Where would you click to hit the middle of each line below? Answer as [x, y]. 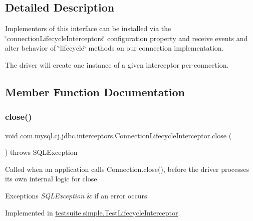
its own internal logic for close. [52, 179]
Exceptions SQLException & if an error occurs [76, 195]
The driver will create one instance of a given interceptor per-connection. [117, 64]
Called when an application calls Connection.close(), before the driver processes [127, 169]
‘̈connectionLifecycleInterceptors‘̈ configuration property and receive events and [126, 38]
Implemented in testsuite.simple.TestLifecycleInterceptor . [93, 212]
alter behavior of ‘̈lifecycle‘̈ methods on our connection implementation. [114, 48]
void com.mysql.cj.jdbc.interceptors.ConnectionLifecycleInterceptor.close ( [118, 135]
